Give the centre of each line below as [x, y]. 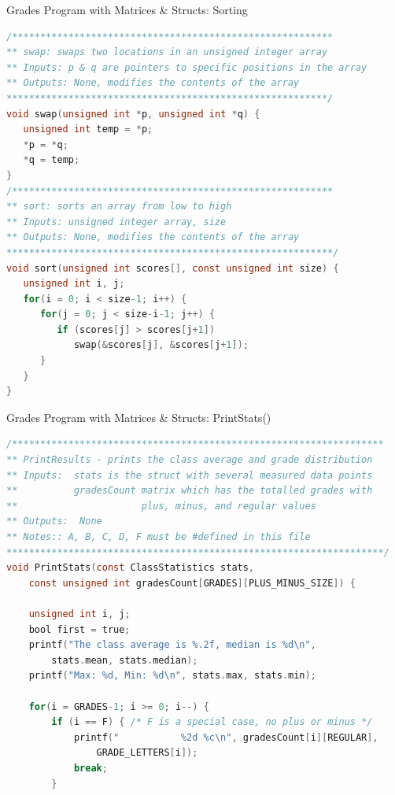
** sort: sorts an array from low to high [119, 207]
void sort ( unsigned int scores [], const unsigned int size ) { [173, 268]
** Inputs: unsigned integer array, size [116, 222]
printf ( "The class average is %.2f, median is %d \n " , [172, 645]
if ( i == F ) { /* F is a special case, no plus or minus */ [212, 722]
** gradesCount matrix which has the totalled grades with [190, 491]
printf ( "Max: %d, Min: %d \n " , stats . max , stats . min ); [172, 676]
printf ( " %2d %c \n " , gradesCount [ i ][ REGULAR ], [226, 737]
